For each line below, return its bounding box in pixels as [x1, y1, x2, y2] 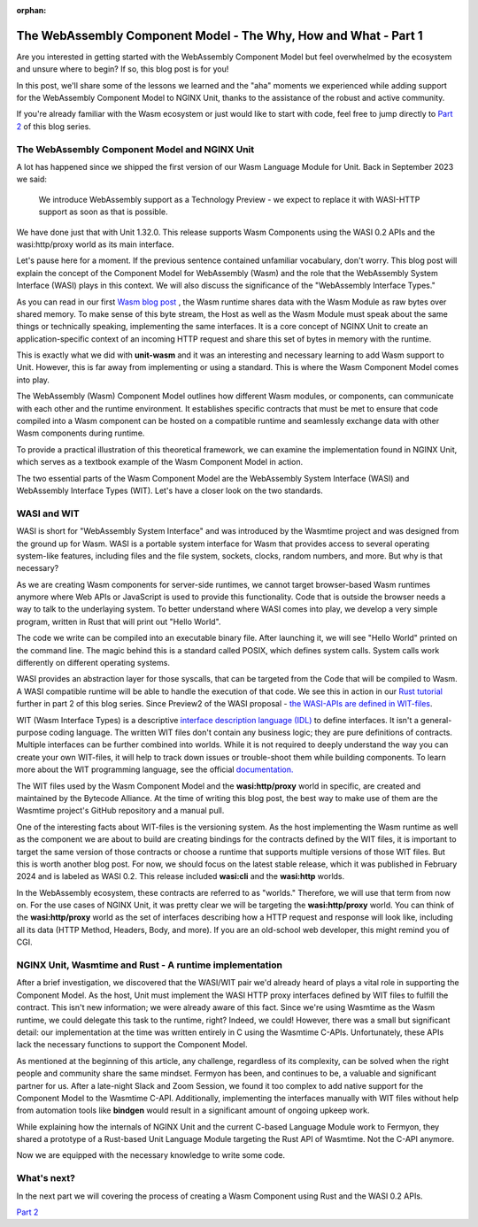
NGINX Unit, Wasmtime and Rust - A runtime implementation [16, 959, 283, 971]
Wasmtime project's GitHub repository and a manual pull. [16, 806, 225, 816]
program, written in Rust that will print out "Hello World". [16, 616, 221, 627]
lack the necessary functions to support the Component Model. [16, 1039, 248, 1050]
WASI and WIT [16, 507, 80, 520]
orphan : [16, 5, 47, 15]
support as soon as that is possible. [38, 206, 168, 217]
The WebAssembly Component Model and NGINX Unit [16, 143, 255, 155]
